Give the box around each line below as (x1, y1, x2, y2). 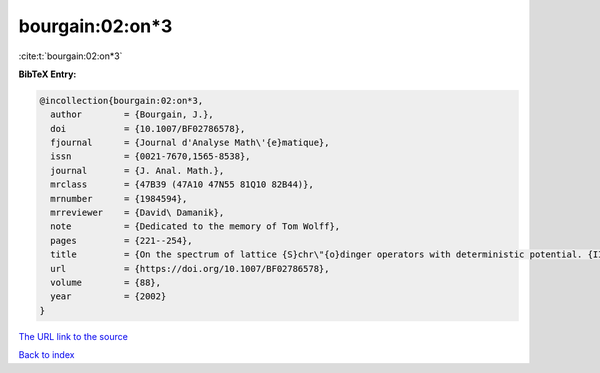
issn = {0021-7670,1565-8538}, (50, 151, 251, 162)
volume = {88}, (50, 277, 162, 288)
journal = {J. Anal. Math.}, (50, 165, 225, 176)
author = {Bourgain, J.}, (50, 109, 214, 120)
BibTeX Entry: (18, 68, 77, 80)
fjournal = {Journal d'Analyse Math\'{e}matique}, (50, 137, 330, 149)
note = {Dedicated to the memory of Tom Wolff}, (50, 221, 341, 232)
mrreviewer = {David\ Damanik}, (50, 207, 225, 219)
